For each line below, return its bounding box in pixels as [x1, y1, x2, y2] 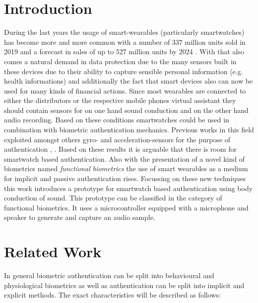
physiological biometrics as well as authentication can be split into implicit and [4, 280, 245, 290]
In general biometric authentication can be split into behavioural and [4, 270, 214, 281]
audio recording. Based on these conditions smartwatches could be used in [4, 114, 229, 125]
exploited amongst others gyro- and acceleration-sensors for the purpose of [4, 134, 231, 144]
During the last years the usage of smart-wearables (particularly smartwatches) [4, 27, 245, 37]
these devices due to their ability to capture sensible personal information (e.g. [4, 66, 243, 76]
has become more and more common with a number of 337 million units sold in [4, 36, 246, 47]
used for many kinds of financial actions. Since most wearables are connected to [4, 85, 246, 96]
